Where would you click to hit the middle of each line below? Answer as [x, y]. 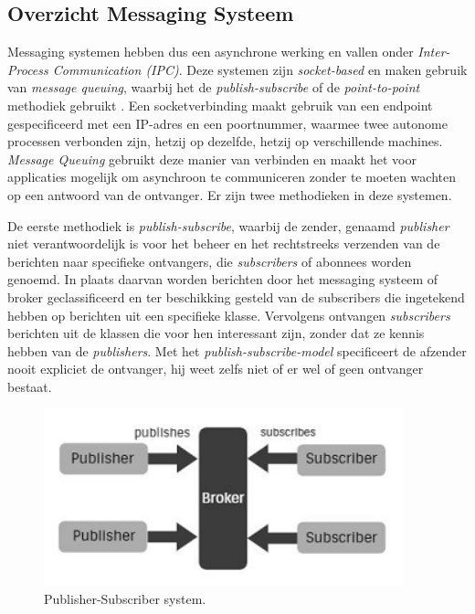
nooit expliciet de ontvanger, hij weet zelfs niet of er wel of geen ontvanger [216, 369]
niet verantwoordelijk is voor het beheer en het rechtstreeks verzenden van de [224, 243]
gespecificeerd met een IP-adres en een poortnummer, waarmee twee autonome [227, 123]
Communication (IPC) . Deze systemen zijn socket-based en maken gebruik [260, 69]
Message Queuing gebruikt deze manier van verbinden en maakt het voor [212, 159]
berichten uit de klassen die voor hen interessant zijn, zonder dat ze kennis [216, 333]
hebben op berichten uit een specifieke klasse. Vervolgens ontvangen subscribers [229, 315]
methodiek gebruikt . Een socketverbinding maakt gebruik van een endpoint [220, 105]
